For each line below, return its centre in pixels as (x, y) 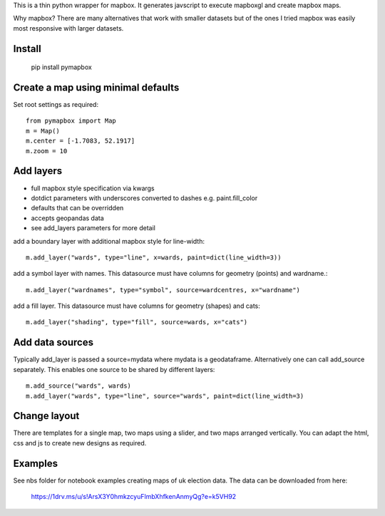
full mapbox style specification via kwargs (93, 188)
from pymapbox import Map (71, 121)
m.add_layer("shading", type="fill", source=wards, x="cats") (137, 322)
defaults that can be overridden (77, 208)
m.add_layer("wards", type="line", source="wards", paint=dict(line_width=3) (165, 396)
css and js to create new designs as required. (80, 443)
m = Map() (43, 131)
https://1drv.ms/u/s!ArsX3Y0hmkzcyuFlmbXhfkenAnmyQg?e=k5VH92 (134, 497)
